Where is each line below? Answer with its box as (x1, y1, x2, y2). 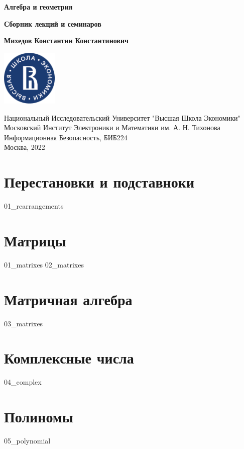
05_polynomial (4, 435, 51, 446)
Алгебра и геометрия (4, 2, 73, 12)
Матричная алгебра (4, 289, 133, 309)
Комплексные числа (4, 347, 134, 368)
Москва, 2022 (4, 142, 45, 152)
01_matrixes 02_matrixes (4, 259, 84, 270)
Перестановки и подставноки (4, 171, 195, 192)
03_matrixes (4, 318, 43, 328)
